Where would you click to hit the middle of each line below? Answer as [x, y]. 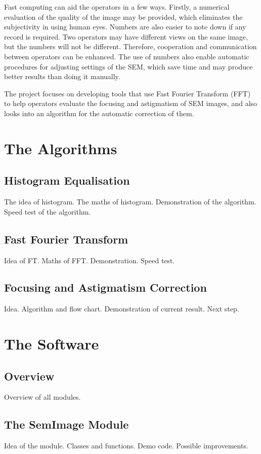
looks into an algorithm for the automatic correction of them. [99, 113]
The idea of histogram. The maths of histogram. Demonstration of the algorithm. [130, 202]
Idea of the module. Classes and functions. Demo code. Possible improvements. [126, 446]
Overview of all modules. [42, 397]
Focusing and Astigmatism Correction [105, 287]
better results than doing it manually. [62, 76]
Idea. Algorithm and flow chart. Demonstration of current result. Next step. [122, 309]
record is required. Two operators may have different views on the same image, [126, 36]
